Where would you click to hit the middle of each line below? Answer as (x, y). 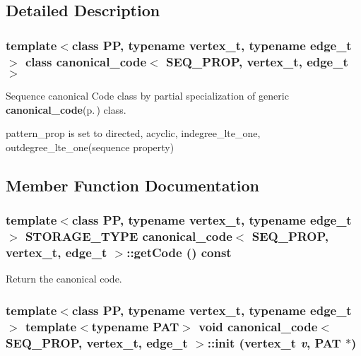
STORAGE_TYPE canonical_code (129, 236)
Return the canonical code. (64, 279)
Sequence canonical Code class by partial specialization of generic (147, 95)
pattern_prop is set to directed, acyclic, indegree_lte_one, (133, 133)
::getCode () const (179, 252)
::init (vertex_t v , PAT (274, 342)
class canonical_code (86, 61)
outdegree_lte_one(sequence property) (90, 147)
